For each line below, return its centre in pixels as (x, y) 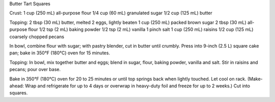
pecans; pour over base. (35, 70)
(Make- (255, 79)
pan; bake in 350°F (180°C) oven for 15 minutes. (60, 53)
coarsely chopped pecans (37, 37)
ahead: (17, 86)
